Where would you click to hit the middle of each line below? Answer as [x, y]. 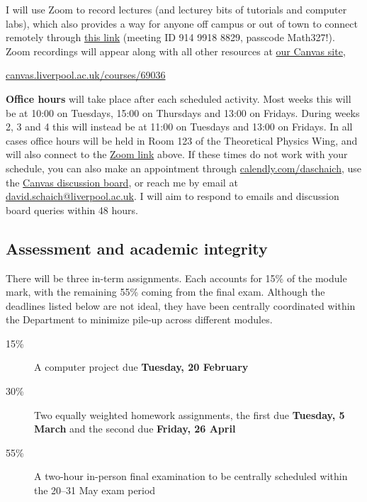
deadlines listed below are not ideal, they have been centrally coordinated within [181, 305]
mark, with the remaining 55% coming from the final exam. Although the [165, 292]
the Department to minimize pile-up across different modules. [139, 319]
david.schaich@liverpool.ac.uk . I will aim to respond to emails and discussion [173, 196]
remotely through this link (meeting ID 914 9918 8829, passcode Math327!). [170, 37]
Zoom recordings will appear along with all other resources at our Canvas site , [176, 51]
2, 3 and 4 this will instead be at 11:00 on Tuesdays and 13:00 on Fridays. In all [179, 127]
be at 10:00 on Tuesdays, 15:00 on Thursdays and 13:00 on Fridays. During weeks [183, 112]
